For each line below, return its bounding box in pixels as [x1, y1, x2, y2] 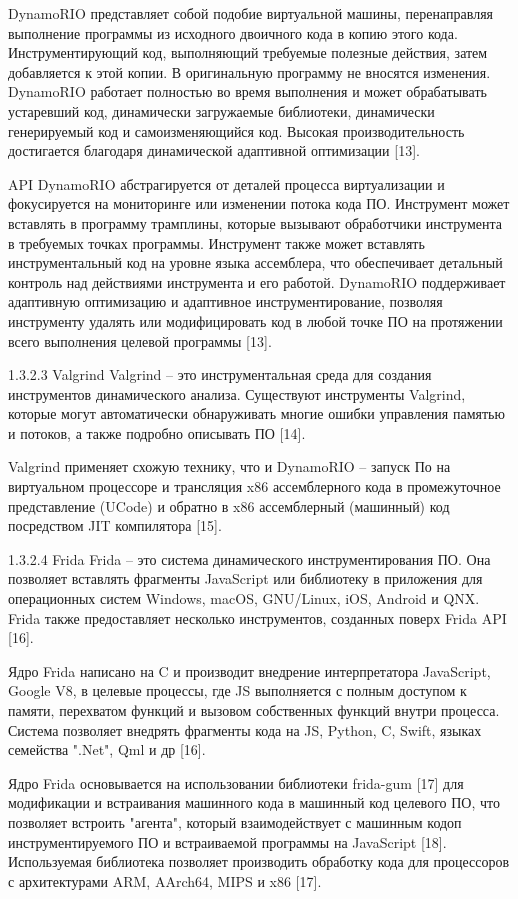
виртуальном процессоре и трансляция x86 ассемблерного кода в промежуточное [8, 476, 501, 497]
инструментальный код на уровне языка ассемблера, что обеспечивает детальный [8, 252, 503, 273]
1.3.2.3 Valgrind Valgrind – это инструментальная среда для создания [8, 364, 432, 385]
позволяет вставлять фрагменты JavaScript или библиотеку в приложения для [8, 568, 483, 589]
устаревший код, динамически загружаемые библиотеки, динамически [8, 100, 435, 121]
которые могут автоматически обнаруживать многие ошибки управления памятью [8, 403, 505, 424]
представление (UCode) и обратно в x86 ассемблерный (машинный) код [8, 495, 450, 516]
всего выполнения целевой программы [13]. [8, 330, 272, 351]
